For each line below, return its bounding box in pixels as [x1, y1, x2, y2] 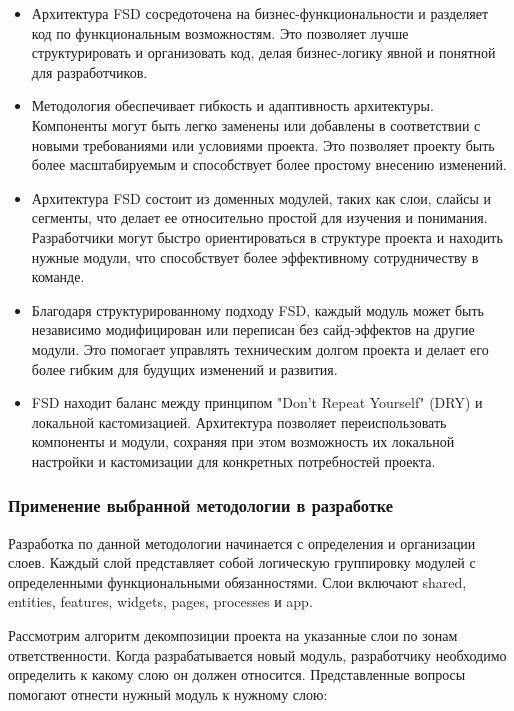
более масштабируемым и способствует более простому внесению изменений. [31, 154, 507, 175]
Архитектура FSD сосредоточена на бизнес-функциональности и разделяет [31, 3, 489, 23]
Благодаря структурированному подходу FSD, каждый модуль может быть [31, 299, 484, 320]
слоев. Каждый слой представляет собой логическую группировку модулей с [8, 552, 476, 573]
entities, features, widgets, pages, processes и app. [8, 591, 313, 612]
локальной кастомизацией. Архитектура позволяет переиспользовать [31, 411, 447, 432]
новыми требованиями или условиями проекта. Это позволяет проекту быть [31, 134, 495, 155]
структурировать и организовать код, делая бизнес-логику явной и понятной [31, 42, 496, 63]
